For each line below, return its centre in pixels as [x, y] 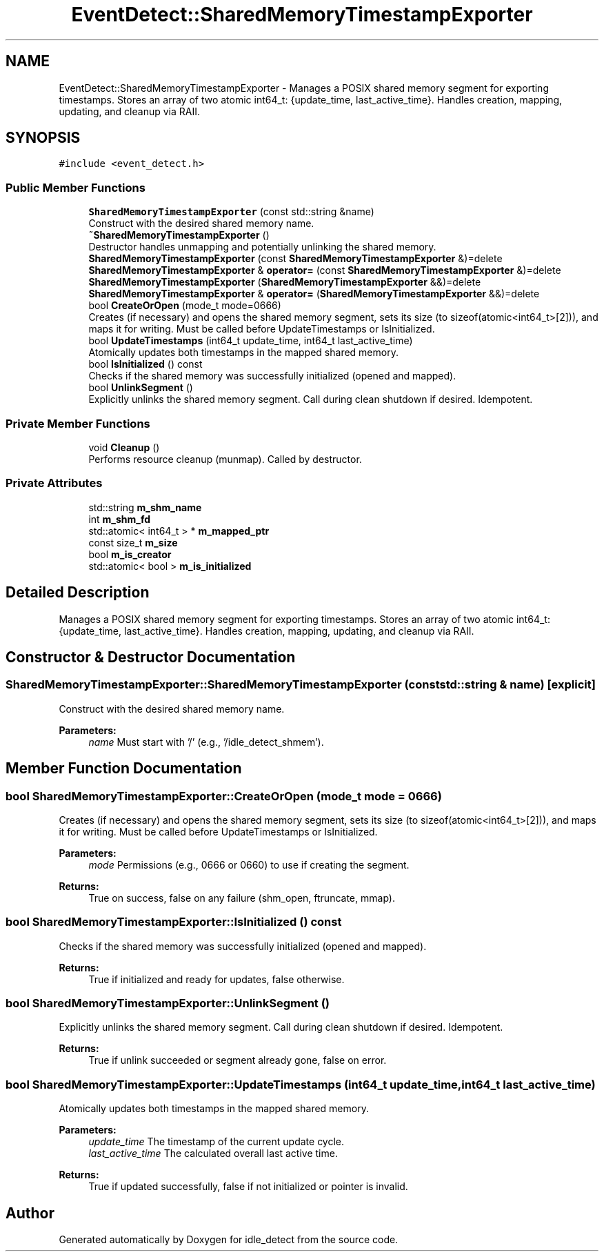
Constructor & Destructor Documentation [151, 657]
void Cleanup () [124, 447]
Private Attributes [54, 483]
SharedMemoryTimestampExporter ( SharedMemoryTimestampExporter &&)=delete [285, 282]
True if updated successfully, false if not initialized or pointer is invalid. [248, 1187]
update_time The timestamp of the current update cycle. [217, 1142]
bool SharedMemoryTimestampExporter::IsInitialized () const [174, 922]
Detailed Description [78, 593]
